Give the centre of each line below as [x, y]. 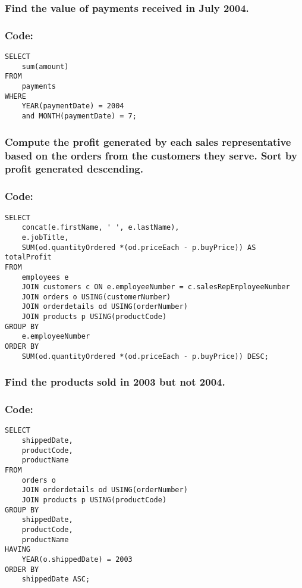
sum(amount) [45, 66]
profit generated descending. [74, 169]
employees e [45, 277]
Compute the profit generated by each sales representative [148, 141]
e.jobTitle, [45, 237]
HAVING [18, 550]
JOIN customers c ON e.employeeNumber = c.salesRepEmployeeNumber [156, 287]
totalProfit [28, 257]
